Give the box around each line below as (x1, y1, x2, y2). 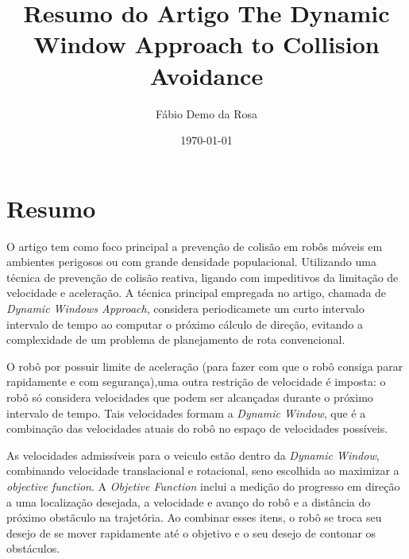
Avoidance (149, 59, 264, 91)
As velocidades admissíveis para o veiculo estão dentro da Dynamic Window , (6, 446, 380, 463)
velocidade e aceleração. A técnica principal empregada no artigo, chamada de (6, 284, 387, 301)
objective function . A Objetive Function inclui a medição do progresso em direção (6, 477, 400, 494)
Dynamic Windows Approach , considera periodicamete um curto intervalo (6, 300, 365, 316)
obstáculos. (6, 540, 60, 557)
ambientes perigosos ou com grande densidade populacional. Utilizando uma (6, 253, 376, 270)
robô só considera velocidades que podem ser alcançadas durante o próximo (6, 388, 373, 405)
